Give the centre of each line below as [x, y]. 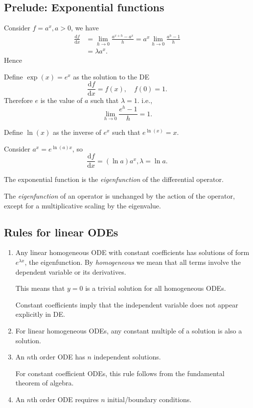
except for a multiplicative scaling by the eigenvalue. [82, 205]
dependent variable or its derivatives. [71, 271]
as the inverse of [77, 132]
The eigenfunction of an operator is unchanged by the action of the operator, [119, 196]
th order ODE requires [65, 399]
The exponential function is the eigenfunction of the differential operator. [114, 179]
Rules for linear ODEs [61, 232]
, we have [85, 28]
